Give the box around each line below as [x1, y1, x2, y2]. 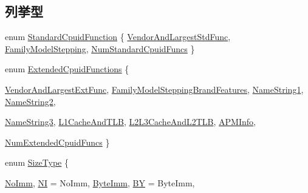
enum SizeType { [5, 156, 69, 169]
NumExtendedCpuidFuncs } [5, 135, 110, 148]
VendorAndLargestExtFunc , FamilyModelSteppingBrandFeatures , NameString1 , [5, 83, 304, 95]
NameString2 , [5, 95, 56, 107]
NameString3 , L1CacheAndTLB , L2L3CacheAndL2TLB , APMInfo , [5, 115, 256, 128]
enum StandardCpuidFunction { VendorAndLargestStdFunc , [5, 30, 231, 43]
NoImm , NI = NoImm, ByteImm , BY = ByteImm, [5, 176, 195, 189]
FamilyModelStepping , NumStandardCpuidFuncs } [5, 42, 195, 55]
